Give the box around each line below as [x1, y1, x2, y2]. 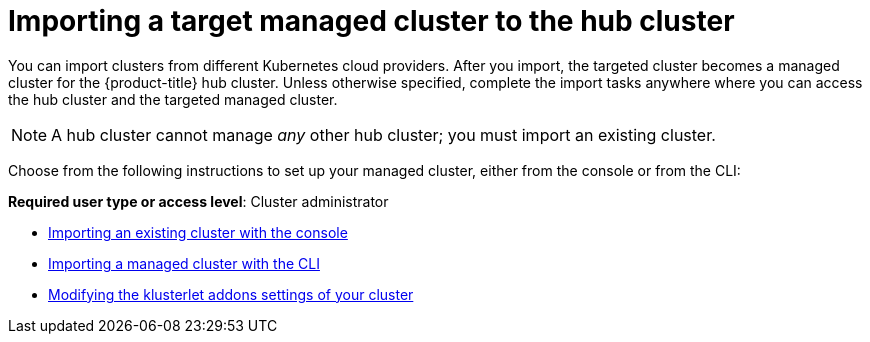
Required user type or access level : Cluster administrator [8, 192, 389, 210]
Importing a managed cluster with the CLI [48, 254, 320, 272]
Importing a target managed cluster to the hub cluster [8, 4, 735, 38]
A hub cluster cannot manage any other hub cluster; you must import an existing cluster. [51, 124, 716, 145]
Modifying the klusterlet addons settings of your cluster [48, 285, 414, 303]
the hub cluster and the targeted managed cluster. [8, 90, 338, 108]
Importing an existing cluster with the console [48, 223, 348, 241]
